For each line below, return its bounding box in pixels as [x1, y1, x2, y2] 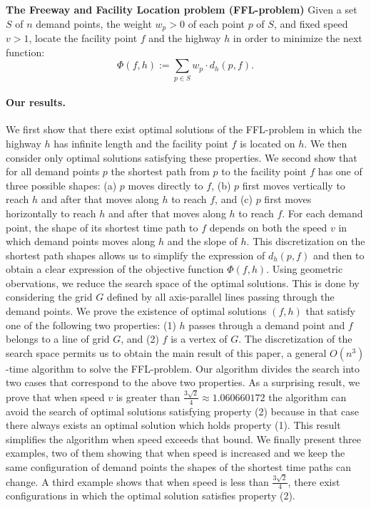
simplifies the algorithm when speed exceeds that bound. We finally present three [6, 431, 361, 446]
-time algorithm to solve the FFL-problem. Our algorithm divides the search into [6, 361, 360, 375]
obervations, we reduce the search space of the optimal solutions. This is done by [6, 275, 360, 290]
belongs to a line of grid [6, 331, 110, 346]
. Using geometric [266, 261, 343, 276]
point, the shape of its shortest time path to [6, 219, 198, 234]
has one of [317, 164, 362, 179]
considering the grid [6, 289, 93, 304]
